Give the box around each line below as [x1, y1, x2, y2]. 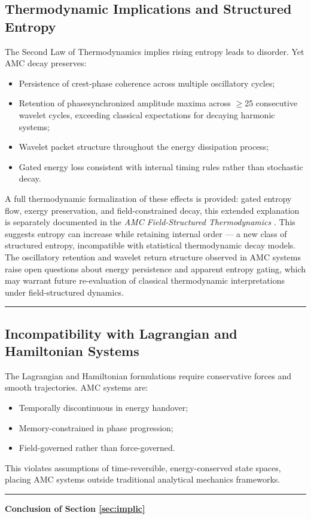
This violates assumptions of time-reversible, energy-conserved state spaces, [5, 461, 281, 474]
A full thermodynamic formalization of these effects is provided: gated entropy [5, 192, 292, 204]
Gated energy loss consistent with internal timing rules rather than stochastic [19, 160, 303, 173]
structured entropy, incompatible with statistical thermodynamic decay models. [5, 239, 296, 251]
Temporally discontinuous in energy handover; [19, 401, 188, 414]
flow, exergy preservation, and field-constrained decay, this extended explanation [5, 204, 300, 216]
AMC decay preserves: [5, 57, 87, 69]
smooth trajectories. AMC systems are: [5, 381, 148, 394]
